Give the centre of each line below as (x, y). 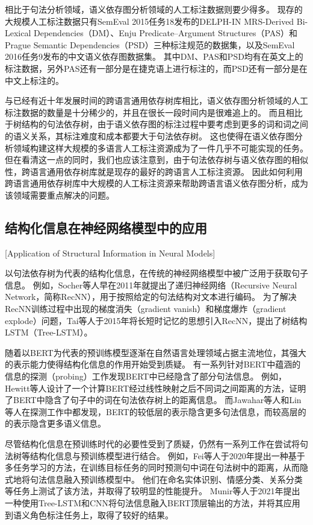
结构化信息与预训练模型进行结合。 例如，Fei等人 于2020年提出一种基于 (167, 455)
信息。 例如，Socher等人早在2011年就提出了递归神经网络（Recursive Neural (151, 285)
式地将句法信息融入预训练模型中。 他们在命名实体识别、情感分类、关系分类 (154, 479)
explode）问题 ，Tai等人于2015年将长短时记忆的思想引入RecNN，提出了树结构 (156, 320)
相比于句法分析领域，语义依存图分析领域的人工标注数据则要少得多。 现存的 (154, 9)
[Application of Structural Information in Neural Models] (110, 253)
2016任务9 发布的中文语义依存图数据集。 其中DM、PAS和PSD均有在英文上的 (154, 56)
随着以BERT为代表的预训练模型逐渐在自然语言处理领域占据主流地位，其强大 (156, 352)
